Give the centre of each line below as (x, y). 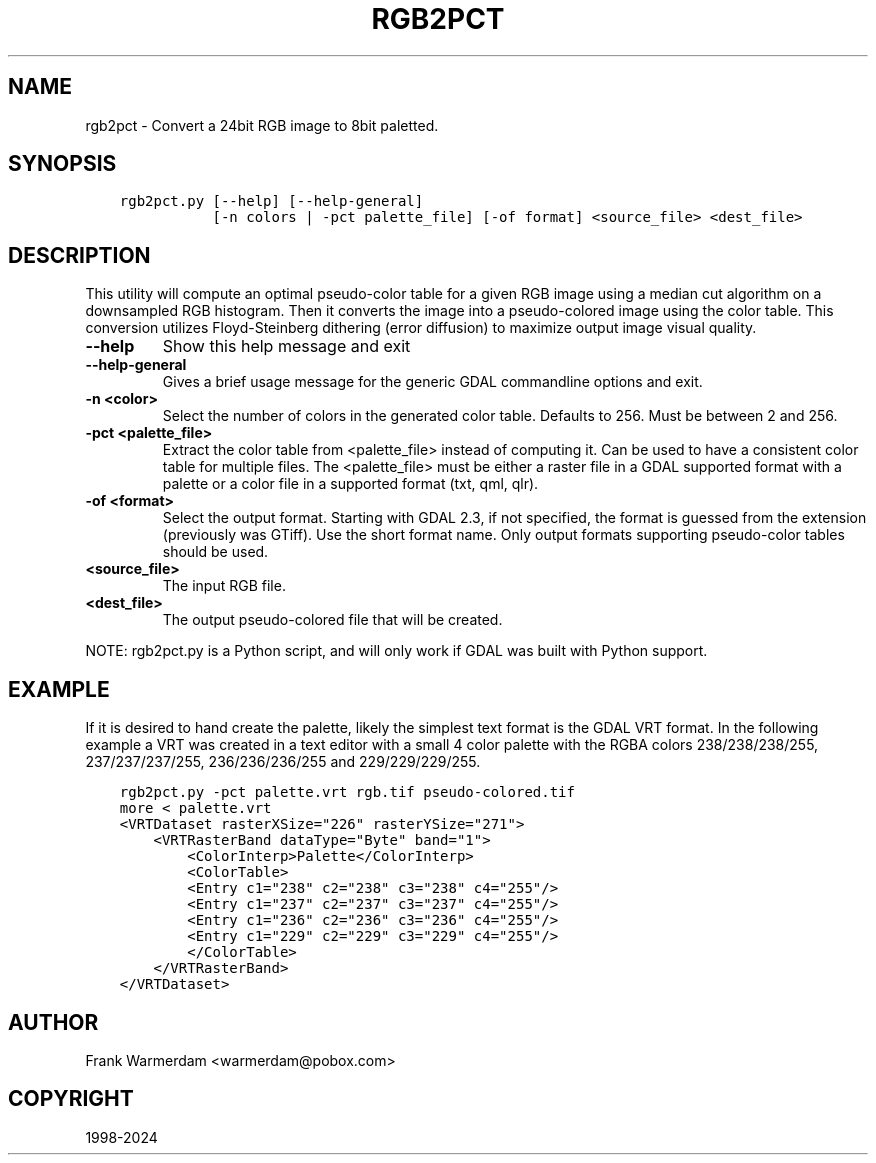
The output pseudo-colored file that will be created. (332, 620)
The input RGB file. (224, 586)
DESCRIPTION (79, 255)
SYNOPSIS (62, 164)
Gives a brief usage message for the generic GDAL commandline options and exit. (432, 382)
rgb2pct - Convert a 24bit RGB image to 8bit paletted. (262, 125)
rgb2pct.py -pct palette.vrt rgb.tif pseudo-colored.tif (347, 792)
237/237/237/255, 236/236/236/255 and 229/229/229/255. (283, 762)
